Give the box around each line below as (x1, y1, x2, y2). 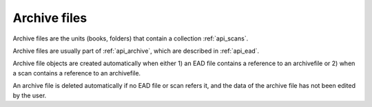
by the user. (12, 91, 47, 99)
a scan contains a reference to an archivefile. (12, 69, 141, 77)
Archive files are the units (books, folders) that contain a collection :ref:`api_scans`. (12, 34, 249, 43)
